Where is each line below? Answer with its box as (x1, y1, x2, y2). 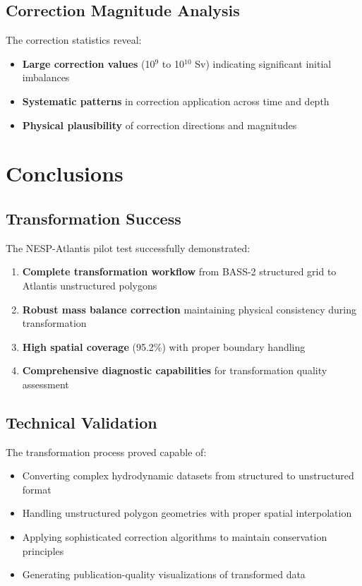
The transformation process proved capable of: (6, 444, 207, 459)
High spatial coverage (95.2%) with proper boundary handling (22, 339, 306, 354)
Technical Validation (6, 411, 157, 433)
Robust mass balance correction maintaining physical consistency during (22, 301, 356, 316)
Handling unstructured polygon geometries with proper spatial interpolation (22, 506, 352, 520)
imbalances (22, 70, 70, 85)
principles (22, 543, 64, 558)
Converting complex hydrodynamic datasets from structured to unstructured (22, 468, 354, 483)
